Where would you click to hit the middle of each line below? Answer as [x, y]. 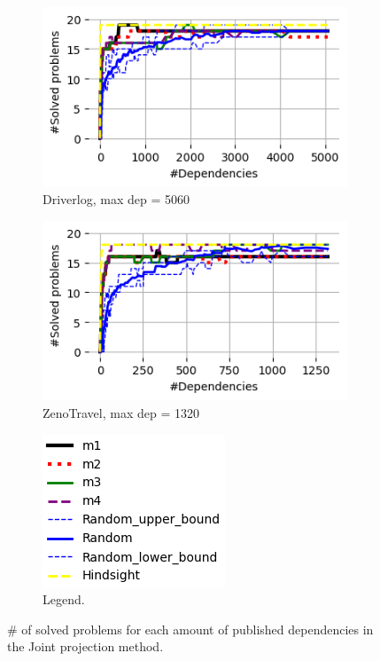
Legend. [64, 599]
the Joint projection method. [85, 646]
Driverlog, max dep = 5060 [116, 199]
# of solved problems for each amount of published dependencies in [190, 629]
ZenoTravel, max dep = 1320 [121, 412]
